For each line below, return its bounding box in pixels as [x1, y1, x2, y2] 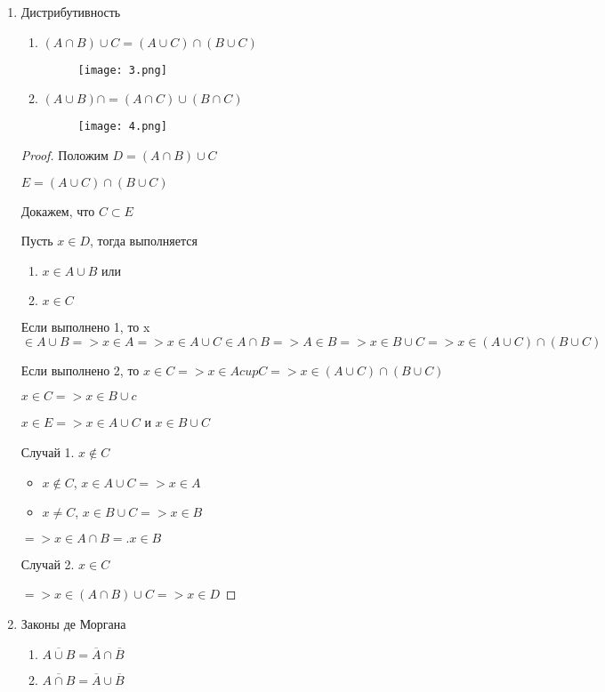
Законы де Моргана [20, 615, 126, 633]
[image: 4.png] [77, 120, 167, 133]
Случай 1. [20, 443, 75, 462]
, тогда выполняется [90, 231, 198, 250]
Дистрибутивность [20, 3, 121, 20]
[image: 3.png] [77, 63, 167, 76]
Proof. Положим [20, 145, 109, 164]
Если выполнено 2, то [20, 360, 140, 379]
